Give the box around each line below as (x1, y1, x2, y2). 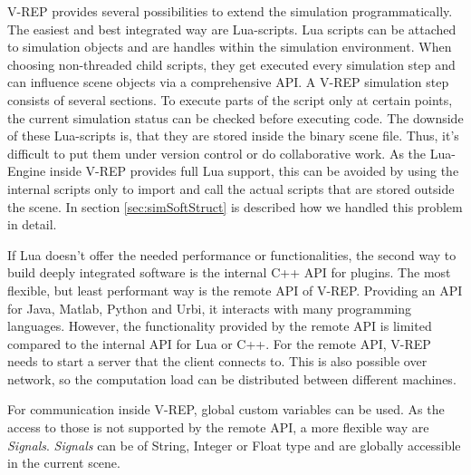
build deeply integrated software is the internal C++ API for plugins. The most (7, 263, 451, 282)
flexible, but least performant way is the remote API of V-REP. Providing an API (7, 280, 463, 299)
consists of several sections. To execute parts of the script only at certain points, (7, 90, 453, 109)
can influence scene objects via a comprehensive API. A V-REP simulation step (7, 73, 449, 92)
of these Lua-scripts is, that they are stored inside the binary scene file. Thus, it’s (7, 126, 459, 145)
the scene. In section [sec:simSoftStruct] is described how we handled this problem (7, 197, 463, 216)
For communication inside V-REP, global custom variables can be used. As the (7, 400, 445, 419)
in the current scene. (7, 453, 120, 472)
